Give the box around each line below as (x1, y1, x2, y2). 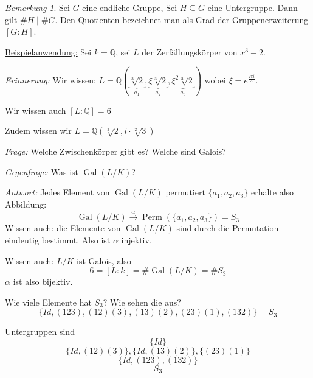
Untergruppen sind (5, 325, 75, 338)
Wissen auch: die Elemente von (5, 222, 121, 234)
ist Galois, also (77, 254, 131, 267)
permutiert (165, 186, 205, 198)
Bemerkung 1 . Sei (5, 1, 70, 13)
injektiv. (121, 234, 152, 247)
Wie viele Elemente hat (5, 295, 92, 308)
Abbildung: (5, 198, 47, 211)
